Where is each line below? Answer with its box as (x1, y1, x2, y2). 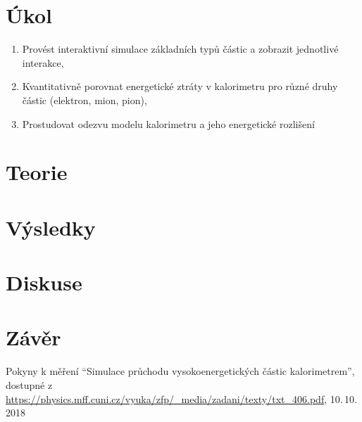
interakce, (22, 55, 64, 70)
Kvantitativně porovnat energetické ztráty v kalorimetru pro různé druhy (22, 79, 338, 94)
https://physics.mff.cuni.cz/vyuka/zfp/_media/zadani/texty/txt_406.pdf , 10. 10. (6, 391, 357, 406)
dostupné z (6, 377, 53, 392)
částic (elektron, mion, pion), (22, 92, 147, 107)
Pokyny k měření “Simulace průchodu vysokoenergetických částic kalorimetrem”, (6, 364, 355, 378)
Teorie (6, 158, 68, 186)
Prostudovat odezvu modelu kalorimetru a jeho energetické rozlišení (22, 116, 315, 131)
